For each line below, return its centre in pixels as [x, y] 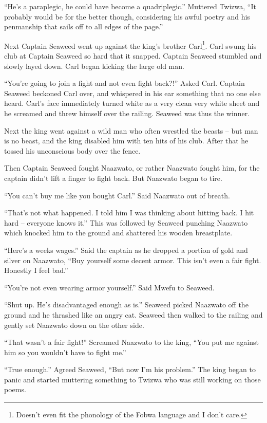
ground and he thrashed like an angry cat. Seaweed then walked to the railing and [133, 314]
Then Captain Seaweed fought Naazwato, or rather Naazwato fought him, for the [132, 168]
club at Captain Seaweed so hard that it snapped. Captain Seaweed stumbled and [133, 56]
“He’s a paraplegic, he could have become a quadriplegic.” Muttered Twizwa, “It [130, 6]
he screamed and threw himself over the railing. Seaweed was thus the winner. [127, 113]
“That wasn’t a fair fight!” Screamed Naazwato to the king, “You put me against [132, 342]
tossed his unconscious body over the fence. [72, 150]
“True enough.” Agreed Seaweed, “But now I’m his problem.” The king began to [130, 369]
